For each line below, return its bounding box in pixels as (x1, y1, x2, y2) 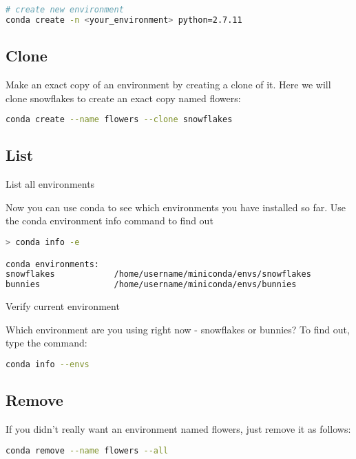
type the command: (6, 335, 87, 350)
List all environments (6, 177, 95, 191)
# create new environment (6, 5, 124, 14)
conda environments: (6, 259, 100, 269)
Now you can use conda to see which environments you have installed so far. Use (6, 199, 346, 214)
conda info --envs (6, 359, 90, 369)
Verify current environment (6, 299, 120, 313)
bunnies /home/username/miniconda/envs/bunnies (6, 280, 297, 290)
